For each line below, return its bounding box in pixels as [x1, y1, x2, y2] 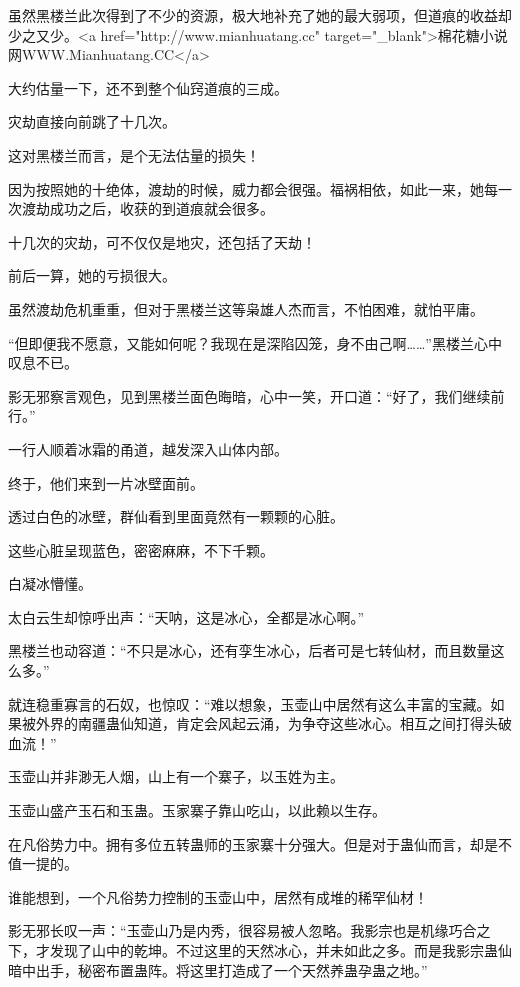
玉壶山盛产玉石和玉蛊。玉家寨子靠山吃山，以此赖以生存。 [8, 800, 386, 821]
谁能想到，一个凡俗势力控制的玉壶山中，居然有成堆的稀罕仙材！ [8, 886, 428, 907]
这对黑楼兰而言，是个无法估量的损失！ [8, 144, 260, 165]
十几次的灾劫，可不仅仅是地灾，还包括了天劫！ [8, 231, 316, 252]
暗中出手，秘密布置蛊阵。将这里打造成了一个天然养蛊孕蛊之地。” [8, 959, 428, 980]
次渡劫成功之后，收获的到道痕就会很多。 [8, 198, 274, 219]
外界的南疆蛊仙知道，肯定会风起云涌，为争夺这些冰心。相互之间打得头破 [35, 713, 512, 734]
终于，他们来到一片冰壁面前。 [8, 472, 204, 493]
